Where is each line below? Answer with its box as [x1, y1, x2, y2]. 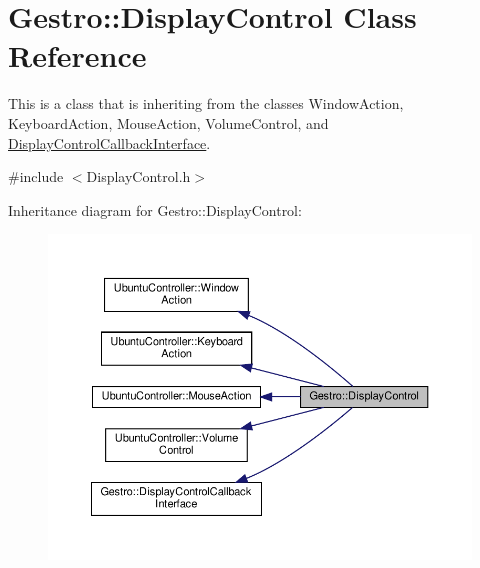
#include [8, 166, 64, 187]
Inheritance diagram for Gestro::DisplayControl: [8, 199, 302, 220]
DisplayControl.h [86, 166, 191, 187]
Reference [8, 35, 147, 76]
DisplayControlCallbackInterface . [8, 132, 211, 153]
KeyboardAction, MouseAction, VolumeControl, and [8, 112, 329, 133]
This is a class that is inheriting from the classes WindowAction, [8, 93, 404, 114]
